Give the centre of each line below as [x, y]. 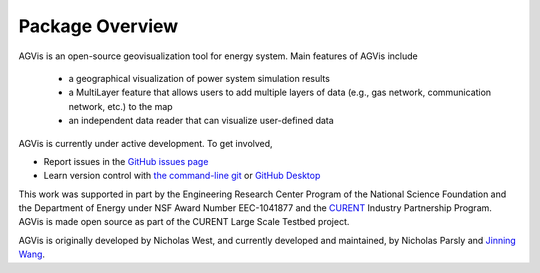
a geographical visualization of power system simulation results [199, 78]
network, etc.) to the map [121, 106]
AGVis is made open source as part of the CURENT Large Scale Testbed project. [184, 222]
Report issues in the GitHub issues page [126, 161]
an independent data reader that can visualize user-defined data [201, 121]
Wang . [31, 254]
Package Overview [98, 26]
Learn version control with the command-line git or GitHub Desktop [182, 176]
